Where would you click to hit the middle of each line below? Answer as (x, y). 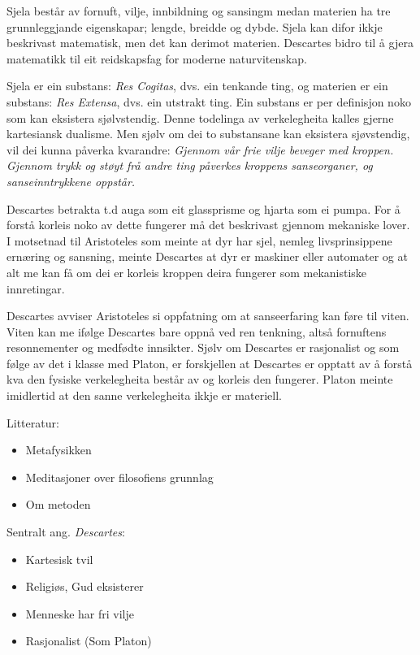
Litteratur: (33, 422)
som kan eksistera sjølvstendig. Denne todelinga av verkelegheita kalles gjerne (200, 117)
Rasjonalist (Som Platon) (89, 641)
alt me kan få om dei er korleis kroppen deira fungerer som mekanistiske (187, 272)
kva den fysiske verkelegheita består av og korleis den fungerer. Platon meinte (200, 379)
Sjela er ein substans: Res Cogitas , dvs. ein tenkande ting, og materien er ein (197, 86)
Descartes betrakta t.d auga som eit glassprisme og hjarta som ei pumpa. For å (204, 208)
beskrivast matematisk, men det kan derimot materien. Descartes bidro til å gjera (210, 43)
